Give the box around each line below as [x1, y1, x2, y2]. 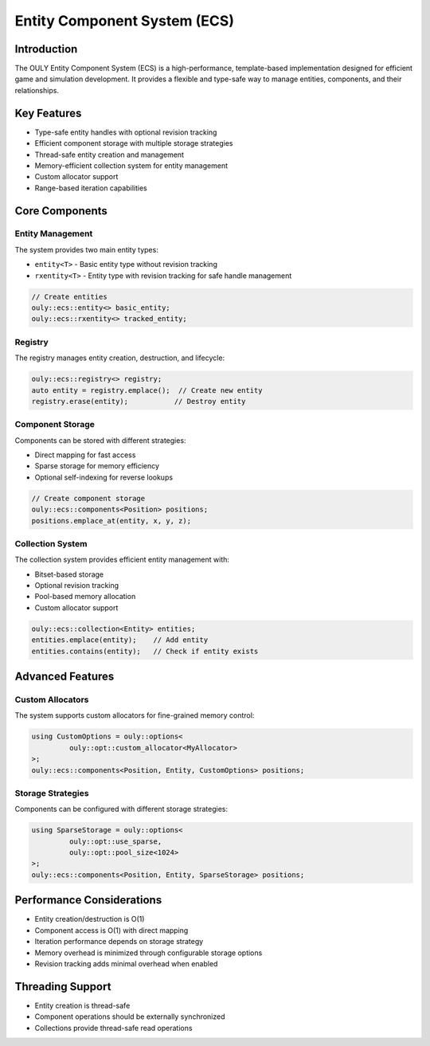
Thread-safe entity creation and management [34, 150, 185, 159]
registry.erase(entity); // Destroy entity [31, 397, 246, 405]
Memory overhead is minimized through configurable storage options [34, 948, 263, 958]
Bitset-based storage [34, 570, 104, 579]
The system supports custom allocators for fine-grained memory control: [14, 711, 255, 720]
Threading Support [14, 980, 111, 993]
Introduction [14, 42, 78, 56]
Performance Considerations [14, 893, 162, 907]
